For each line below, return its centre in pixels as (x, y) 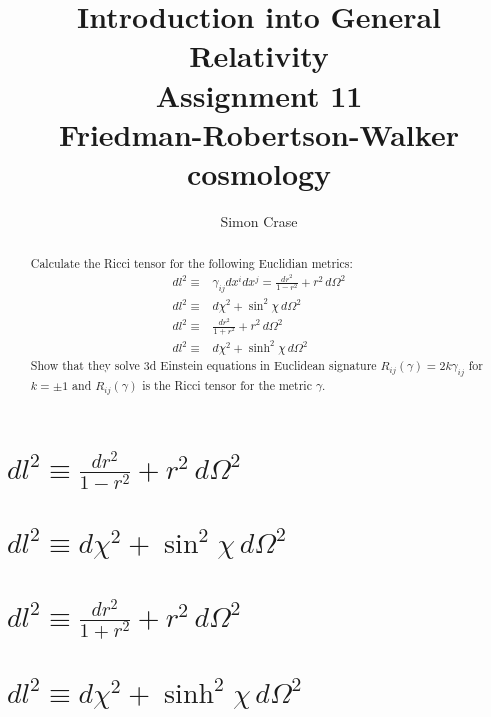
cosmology (259, 172)
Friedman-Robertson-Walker (259, 133)
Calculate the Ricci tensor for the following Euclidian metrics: (191, 263)
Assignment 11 (259, 94)
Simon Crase (259, 220)
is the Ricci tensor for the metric (227, 384)
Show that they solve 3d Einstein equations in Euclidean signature (203, 365)
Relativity (259, 55)
